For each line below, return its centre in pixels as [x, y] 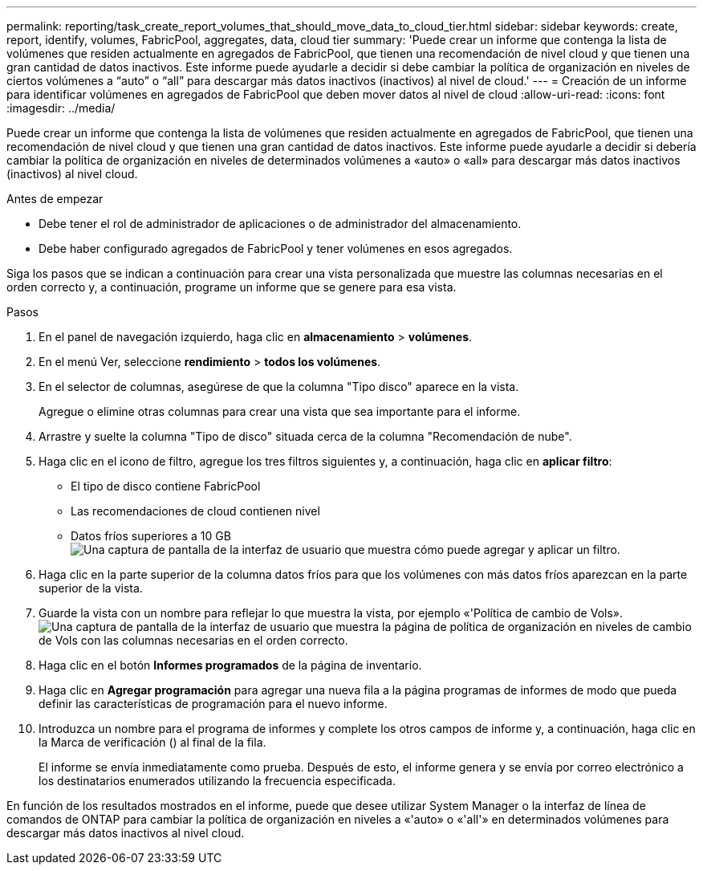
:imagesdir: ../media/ [61, 108]
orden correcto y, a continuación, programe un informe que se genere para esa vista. [232, 287]
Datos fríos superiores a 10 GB [151, 536]
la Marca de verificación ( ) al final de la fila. [152, 742]
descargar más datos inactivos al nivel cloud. [126, 833]
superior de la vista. [91, 588]
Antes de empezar [55, 199]
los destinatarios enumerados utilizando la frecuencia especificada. [217, 781]
